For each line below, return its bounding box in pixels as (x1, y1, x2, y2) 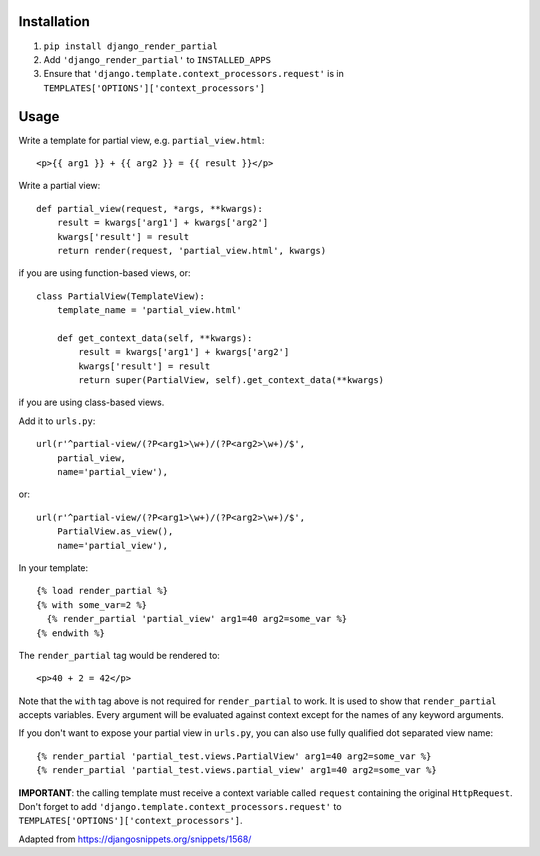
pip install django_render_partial (43, 40, 219, 52)
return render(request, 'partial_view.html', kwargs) (56, 245, 327, 256)
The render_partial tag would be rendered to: (18, 649, 220, 661)
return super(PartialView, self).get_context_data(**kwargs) (78, 375, 385, 386)
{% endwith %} (36, 627, 105, 639)
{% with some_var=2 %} (36, 599, 148, 610)
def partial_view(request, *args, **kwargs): (36, 203, 264, 214)
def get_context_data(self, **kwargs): (56, 332, 253, 344)
